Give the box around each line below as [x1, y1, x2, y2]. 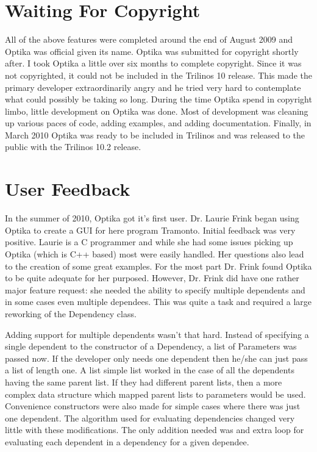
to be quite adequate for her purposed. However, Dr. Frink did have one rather [5, 271, 299, 284]
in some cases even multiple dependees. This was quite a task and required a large [5, 295, 312, 308]
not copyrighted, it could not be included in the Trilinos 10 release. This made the [5, 68, 312, 81]
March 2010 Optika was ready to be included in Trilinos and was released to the [5, 128, 305, 141]
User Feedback [5, 176, 130, 201]
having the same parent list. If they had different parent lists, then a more [5, 375, 282, 388]
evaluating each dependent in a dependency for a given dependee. [5, 435, 249, 448]
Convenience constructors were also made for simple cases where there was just [5, 400, 301, 412]
